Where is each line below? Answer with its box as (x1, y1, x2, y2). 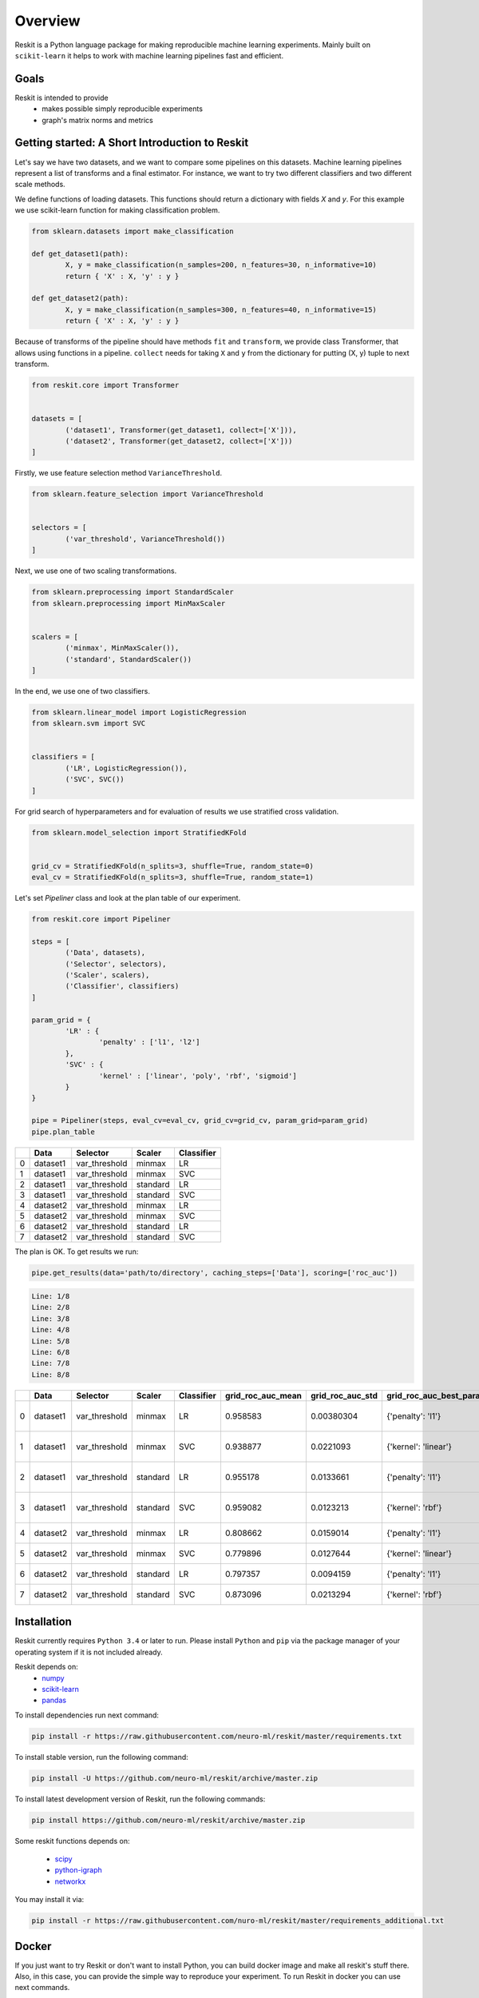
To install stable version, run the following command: (14, 1752, 189, 1761)
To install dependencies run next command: (14, 1710, 160, 1720)
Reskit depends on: (14, 1662, 79, 1672)
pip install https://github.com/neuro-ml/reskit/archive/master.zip (31, 1815, 306, 1825)
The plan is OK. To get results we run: (14, 1247, 139, 1256)
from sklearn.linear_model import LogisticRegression (31, 707, 247, 717)
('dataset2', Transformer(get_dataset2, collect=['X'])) (65, 436, 293, 445)
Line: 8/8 (31, 1370, 70, 1379)
